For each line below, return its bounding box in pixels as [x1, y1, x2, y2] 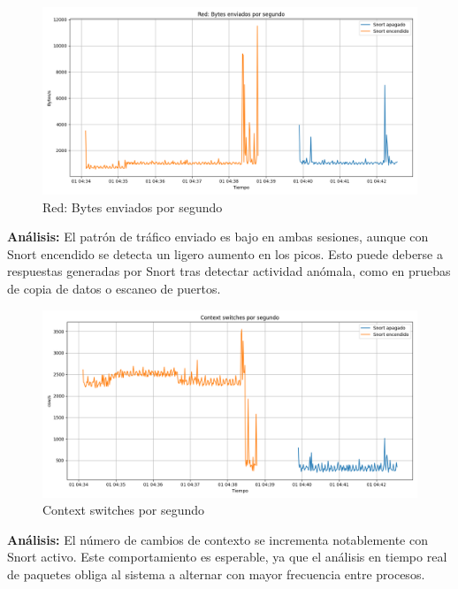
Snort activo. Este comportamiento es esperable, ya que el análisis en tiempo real [7, 547, 447, 566]
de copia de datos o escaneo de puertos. [7, 279, 221, 297]
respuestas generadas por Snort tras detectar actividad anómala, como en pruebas [7, 262, 451, 280]
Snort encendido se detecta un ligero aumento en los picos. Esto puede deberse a [7, 244, 443, 263]
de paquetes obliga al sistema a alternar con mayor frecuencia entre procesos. [7, 564, 425, 583]
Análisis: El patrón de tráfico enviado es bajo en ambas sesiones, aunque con [7, 227, 429, 246]
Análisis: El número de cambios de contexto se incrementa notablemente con [7, 530, 428, 548]
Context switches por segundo [42, 501, 205, 519]
